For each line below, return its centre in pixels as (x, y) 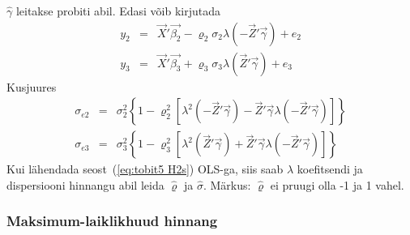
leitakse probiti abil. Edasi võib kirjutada (118, 11)
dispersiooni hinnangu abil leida (85, 184)
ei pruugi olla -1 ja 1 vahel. (337, 184)
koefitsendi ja (330, 169)
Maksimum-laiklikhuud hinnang (112, 221)
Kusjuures (32, 86)
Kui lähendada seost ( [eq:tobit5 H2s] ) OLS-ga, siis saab (145, 169)
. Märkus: (227, 184)
